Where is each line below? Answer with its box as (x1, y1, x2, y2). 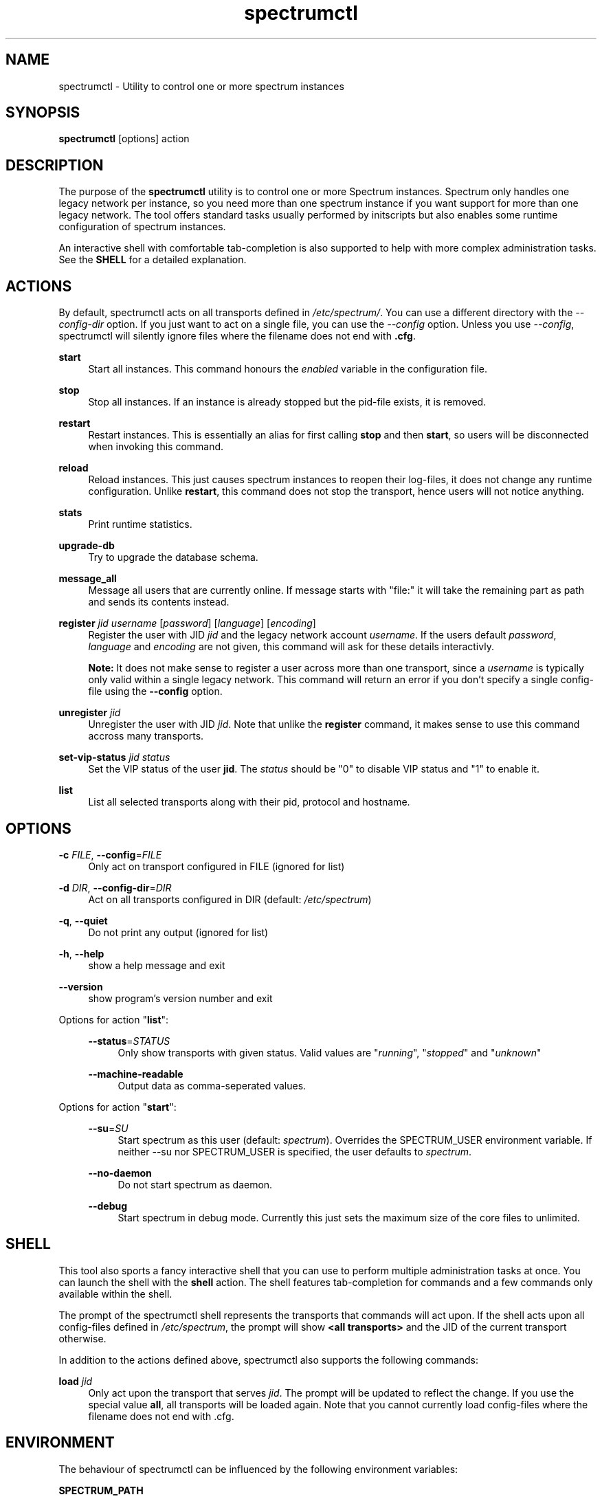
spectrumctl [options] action (58, 133, 190, 145)
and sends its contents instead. (88, 596, 230, 608)
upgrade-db (58, 540, 115, 552)
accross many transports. (88, 730, 204, 742)
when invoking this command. (88, 441, 224, 453)
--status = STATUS (88, 1034, 170, 1047)
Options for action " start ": (58, 1100, 177, 1113)
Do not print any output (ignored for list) (88, 926, 269, 938)
